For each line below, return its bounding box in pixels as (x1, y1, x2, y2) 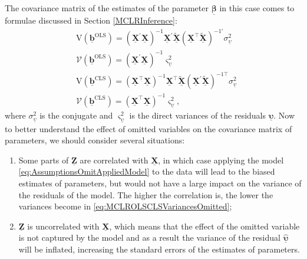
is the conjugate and (39, 109, 113, 122)
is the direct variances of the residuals (129, 109, 266, 122)
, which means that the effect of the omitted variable (109, 219, 300, 232)
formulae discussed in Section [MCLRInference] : (5, 14, 177, 27)
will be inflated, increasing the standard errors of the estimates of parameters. (18, 243, 300, 255)
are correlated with (80, 153, 148, 166)
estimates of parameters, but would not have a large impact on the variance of (18, 177, 302, 189)
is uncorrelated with (27, 219, 100, 232)
